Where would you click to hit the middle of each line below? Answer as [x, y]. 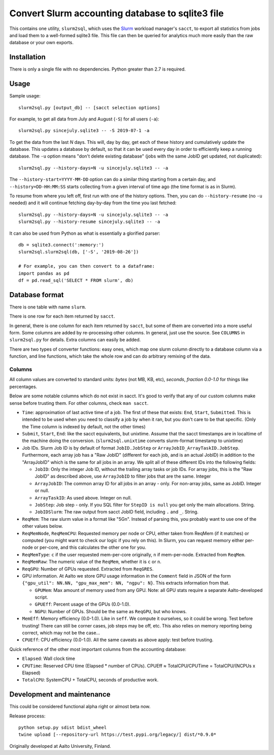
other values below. [43, 526]
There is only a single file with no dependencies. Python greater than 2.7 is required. [98, 69]
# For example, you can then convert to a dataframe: [87, 266]
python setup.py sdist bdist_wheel [63, 728]
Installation [27, 57]
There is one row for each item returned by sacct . [62, 316]
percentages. [23, 387]
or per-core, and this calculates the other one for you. [90, 547]
